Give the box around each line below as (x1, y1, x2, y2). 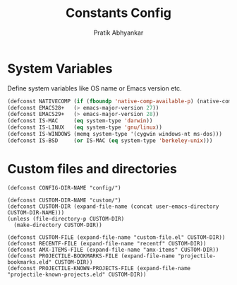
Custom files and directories (7, 161, 178, 177)
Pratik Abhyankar (93, 28, 144, 37)
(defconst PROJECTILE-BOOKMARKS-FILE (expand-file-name (7, 252, 175, 260)
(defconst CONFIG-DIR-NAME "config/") (7, 184, 121, 192)
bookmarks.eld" (7, 258, 52, 266)
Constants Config (66, 5, 171, 21)
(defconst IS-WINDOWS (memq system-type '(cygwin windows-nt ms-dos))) (7, 131, 222, 138)
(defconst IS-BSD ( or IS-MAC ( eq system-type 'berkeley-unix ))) (7, 136, 213, 144)
